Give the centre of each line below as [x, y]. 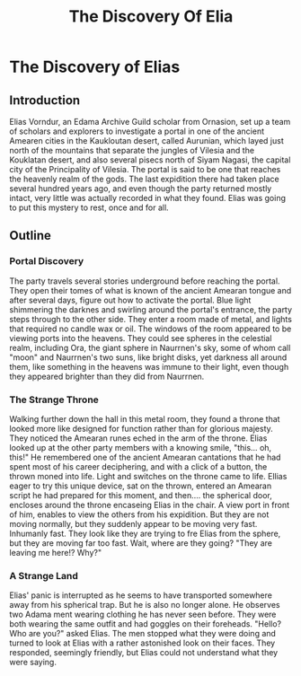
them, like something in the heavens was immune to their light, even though [149, 366]
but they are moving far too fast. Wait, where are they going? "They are [141, 543]
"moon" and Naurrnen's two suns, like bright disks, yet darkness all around [148, 357]
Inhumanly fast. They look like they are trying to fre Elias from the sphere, [145, 533]
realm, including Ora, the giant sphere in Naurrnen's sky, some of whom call [150, 347]
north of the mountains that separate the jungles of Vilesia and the [132, 150]
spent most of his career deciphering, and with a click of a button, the [138, 466]
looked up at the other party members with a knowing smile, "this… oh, [141, 447]
